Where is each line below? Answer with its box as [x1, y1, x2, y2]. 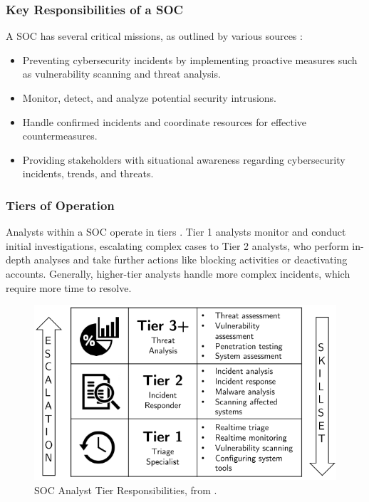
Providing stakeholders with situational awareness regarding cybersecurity [22, 152, 345, 167]
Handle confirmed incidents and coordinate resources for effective [22, 114, 307, 129]
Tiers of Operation [6, 196, 115, 214]
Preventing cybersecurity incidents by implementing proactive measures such [22, 52, 358, 67]
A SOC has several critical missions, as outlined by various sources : [6, 28, 303, 43]
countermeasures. [22, 128, 98, 143]
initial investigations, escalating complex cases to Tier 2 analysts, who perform [6, 238, 349, 253]
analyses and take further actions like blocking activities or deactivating [33, 252, 348, 267]
